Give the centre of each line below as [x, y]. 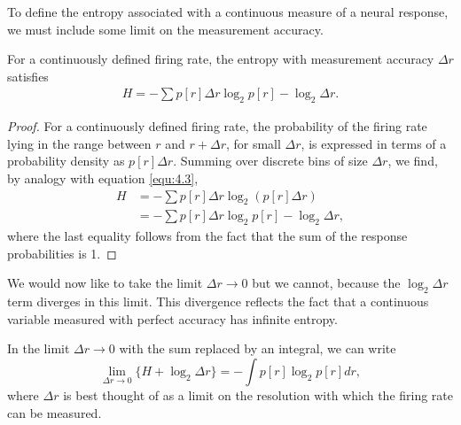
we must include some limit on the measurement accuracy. [165, 29]
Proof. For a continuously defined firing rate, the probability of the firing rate [217, 126]
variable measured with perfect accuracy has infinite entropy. [172, 318]
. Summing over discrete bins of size [270, 161]
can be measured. [55, 412]
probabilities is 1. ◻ [62, 253]
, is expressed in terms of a [374, 143]
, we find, [413, 161]
